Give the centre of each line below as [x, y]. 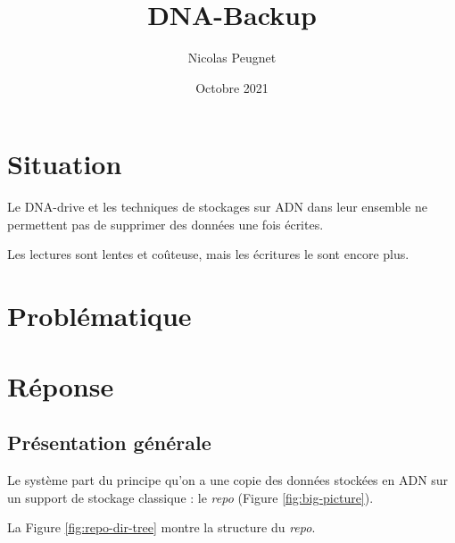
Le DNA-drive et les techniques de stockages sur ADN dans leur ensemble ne [217, 207]
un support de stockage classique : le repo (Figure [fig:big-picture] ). [190, 497]
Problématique [99, 316]
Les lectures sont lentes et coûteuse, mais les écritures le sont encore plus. [208, 254]
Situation [65, 164]
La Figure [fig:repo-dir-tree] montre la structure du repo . [161, 527]
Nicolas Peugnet [232, 58]
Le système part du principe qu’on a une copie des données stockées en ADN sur [228, 479]
